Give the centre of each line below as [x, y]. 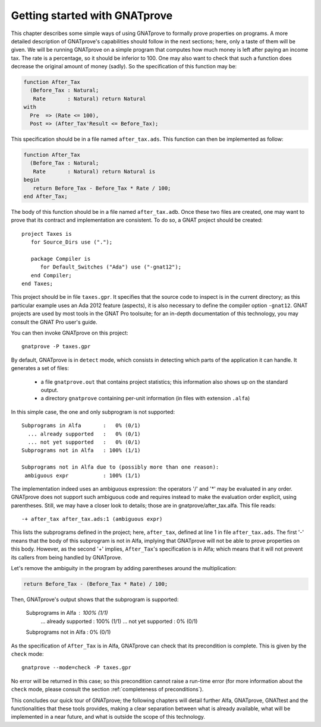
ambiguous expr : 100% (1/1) [83, 475]
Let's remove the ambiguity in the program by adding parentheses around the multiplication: [124, 568]
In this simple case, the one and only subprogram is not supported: [93, 412]
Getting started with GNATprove [92, 15]
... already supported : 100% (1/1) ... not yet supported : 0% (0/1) [119, 621]
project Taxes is [47, 234]
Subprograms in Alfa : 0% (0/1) [81, 426]
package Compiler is [61, 259]
